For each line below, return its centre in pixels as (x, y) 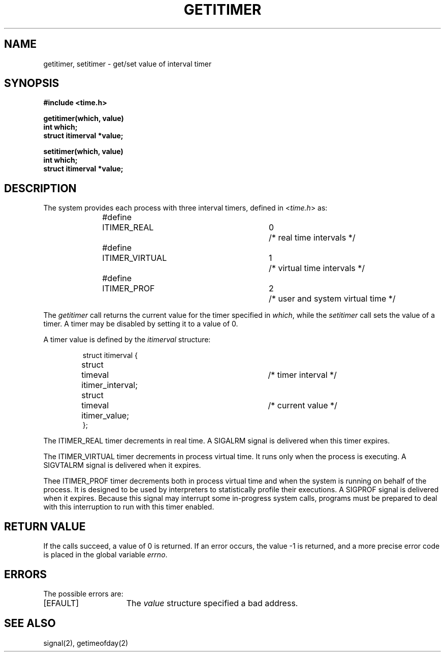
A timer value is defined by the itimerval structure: (127, 340)
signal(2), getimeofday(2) (86, 643)
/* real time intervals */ (312, 238)
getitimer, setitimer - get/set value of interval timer (128, 64)
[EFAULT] (61, 603)
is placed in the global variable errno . (105, 555)
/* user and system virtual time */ (332, 299)
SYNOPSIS (32, 83)
